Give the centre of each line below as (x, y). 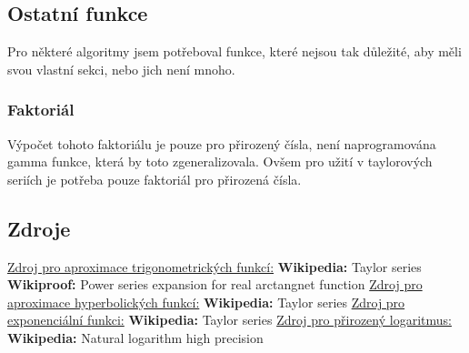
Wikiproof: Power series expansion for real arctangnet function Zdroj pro (215, 284)
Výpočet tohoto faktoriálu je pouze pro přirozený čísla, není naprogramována (222, 143)
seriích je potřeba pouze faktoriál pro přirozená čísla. (155, 179)
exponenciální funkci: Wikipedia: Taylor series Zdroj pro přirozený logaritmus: (230, 320)
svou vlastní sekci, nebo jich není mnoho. (121, 69)
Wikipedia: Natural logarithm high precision (135, 337)
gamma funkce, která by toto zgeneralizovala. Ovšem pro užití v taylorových (220, 161)
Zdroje (39, 228)
